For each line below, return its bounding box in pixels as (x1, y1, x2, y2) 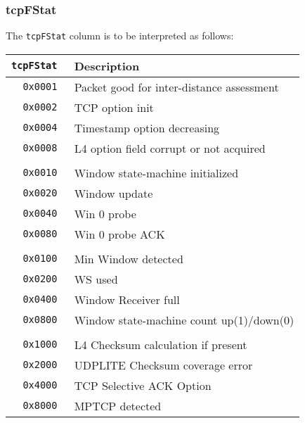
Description (74, 57, 140, 74)
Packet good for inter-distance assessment (74, 78, 279, 95)
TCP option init (74, 99, 154, 115)
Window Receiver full (74, 291, 180, 308)
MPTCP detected (74, 397, 162, 414)
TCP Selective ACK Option (74, 377, 212, 393)
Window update (74, 184, 153, 201)
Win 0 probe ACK (74, 225, 165, 242)
